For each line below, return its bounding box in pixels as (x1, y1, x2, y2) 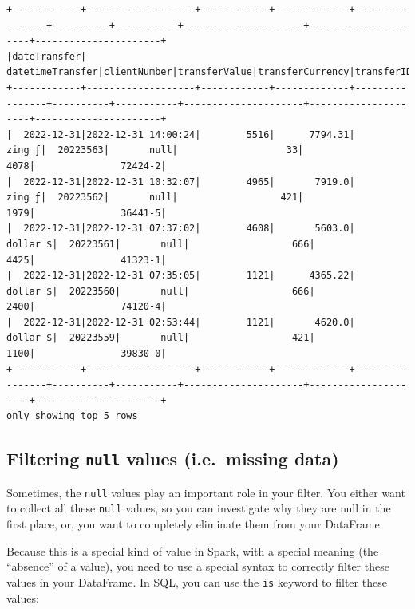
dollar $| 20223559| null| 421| (6, 332, 315, 344)
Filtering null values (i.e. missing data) (6, 446, 339, 471)
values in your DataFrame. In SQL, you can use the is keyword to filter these (6, 573, 387, 590)
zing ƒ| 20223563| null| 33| (6, 144, 304, 156)
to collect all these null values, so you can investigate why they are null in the (6, 500, 391, 516)
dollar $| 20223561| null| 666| (6, 238, 315, 250)
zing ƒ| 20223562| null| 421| (6, 192, 304, 204)
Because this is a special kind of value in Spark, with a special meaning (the (6, 542, 379, 559)
